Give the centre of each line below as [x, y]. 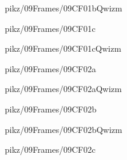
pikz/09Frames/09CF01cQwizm [63, 48]
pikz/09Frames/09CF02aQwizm [63, 89]
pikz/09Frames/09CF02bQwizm [63, 129]
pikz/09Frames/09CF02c [50, 149]
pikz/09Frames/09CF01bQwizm [63, 8]
